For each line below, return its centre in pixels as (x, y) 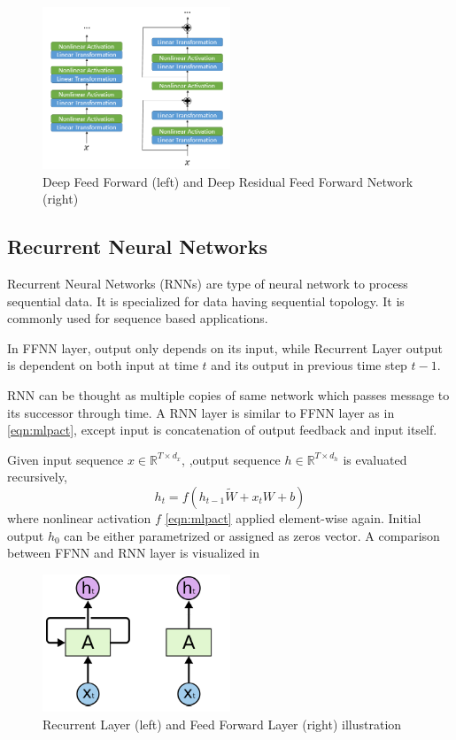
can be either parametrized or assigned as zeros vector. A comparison (252, 535)
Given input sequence (66, 459)
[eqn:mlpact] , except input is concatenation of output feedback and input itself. (222, 430)
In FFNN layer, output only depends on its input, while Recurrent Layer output (225, 347)
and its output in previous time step (309, 365)
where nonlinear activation (79, 518)
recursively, (37, 477)
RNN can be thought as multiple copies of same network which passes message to (228, 395)
